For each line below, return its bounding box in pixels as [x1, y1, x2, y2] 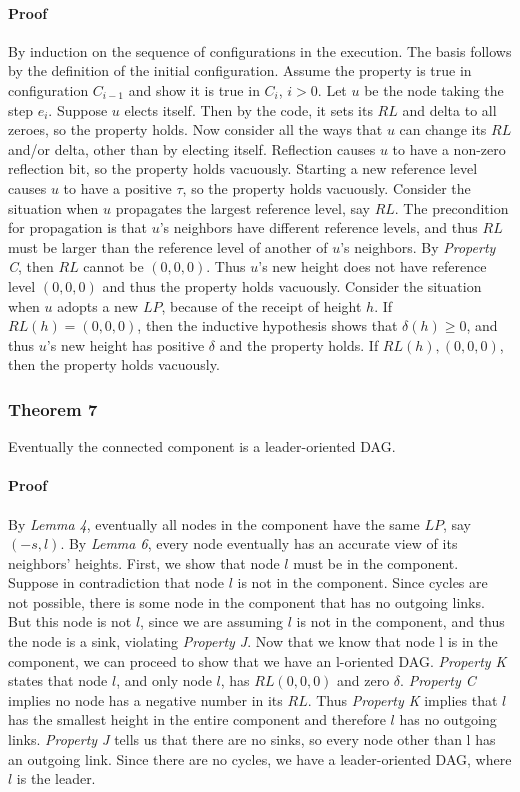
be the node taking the [364, 79, 504, 100]
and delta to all [402, 99, 497, 120]
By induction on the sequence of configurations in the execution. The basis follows [8, 40, 512, 61]
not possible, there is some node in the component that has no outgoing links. [8, 591, 485, 612]
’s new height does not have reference [258, 256, 487, 277]
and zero [337, 670, 390, 691]
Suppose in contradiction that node [8, 572, 224, 593]
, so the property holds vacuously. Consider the [182, 177, 471, 198]
